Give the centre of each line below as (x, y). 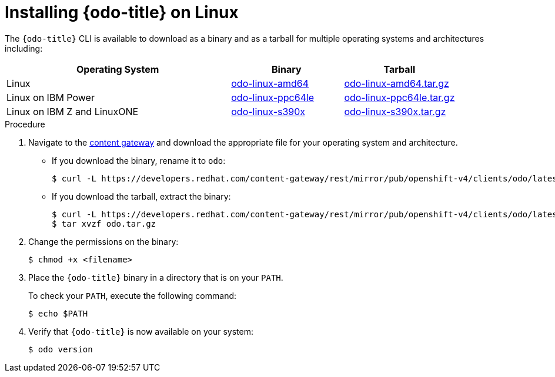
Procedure (25, 124)
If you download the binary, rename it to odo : (139, 160)
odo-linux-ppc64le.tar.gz (399, 97)
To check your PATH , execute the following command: (133, 295)
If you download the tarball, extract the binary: (141, 196)
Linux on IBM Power (51, 97)
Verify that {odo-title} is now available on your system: (141, 331)
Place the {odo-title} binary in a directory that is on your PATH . (156, 277)
